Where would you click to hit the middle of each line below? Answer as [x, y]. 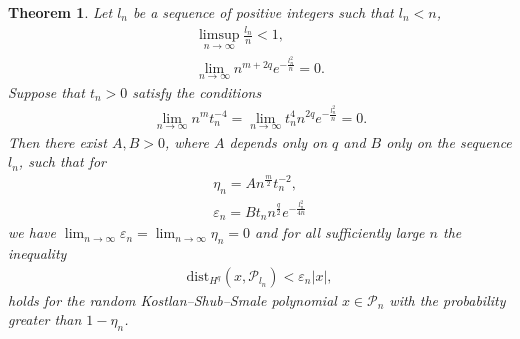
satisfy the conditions [197, 91]
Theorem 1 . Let [60, 12]
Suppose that [46, 91]
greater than [45, 319]
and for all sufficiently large [340, 232]
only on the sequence [449, 141]
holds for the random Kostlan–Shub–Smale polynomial [172, 299]
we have [32, 232]
